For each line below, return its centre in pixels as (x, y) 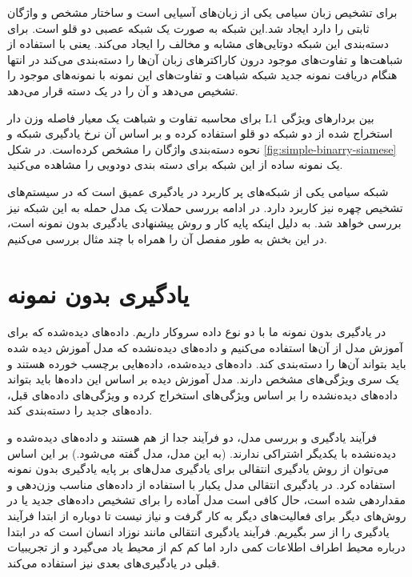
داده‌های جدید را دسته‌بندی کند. (80, 410)
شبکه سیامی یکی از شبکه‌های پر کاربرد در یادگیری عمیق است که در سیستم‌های (198, 191)
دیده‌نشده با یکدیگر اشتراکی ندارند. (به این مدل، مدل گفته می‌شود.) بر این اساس (202, 453)
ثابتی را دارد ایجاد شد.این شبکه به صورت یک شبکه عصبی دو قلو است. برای (188, 28)
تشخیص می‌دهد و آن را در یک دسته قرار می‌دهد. (123, 90)
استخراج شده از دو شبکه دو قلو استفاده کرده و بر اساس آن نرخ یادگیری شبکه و (200, 133)
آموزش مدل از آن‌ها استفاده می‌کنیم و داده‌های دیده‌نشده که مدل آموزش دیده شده (205, 348)
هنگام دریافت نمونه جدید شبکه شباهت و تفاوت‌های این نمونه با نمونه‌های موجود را (202, 75)
